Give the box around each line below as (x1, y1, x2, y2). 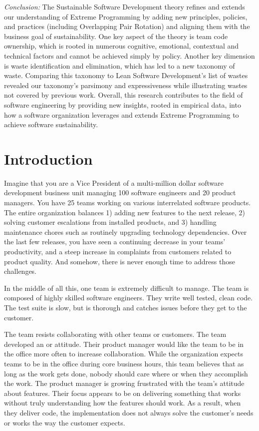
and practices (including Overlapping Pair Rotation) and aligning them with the (4, 21, 250, 32)
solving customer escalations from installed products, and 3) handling (4, 217, 217, 227)
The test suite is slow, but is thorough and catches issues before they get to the (4, 302, 247, 312)
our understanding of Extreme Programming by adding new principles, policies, (4, 11, 248, 22)
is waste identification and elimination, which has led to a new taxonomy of (4, 60, 235, 71)
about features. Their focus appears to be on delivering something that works (4, 387, 241, 398)
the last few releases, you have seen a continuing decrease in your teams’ (4, 236, 226, 247)
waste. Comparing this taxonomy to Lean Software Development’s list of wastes (4, 70, 248, 81)
